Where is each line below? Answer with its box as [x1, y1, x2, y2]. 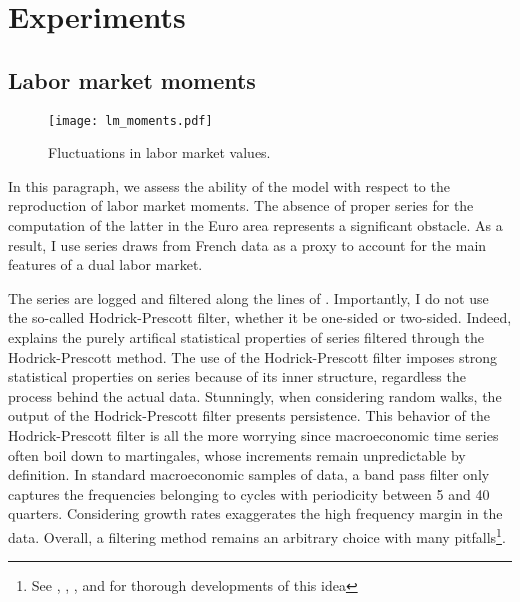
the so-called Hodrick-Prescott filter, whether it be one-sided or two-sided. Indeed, [8, 307, 512, 328]
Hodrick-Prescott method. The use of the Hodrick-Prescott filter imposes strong [8, 346, 498, 367]
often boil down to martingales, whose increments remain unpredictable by [8, 444, 466, 465]
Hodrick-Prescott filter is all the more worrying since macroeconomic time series [8, 424, 499, 445]
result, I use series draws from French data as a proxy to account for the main [8, 234, 487, 255]
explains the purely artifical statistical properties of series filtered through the [8, 326, 484, 347]
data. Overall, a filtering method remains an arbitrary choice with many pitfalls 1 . [8, 523, 506, 547]
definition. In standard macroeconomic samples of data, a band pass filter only [8, 464, 490, 485]
